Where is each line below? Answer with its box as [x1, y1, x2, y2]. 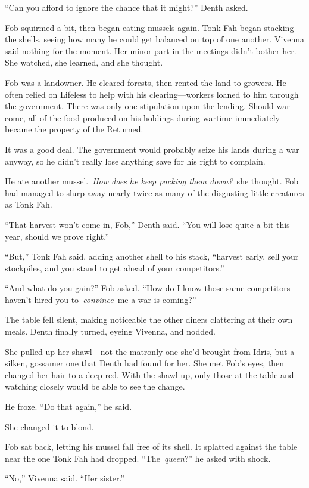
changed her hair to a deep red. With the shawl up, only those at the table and [5, 368, 294, 381]
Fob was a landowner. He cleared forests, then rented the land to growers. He [5, 76, 286, 88]
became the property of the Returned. [5, 123, 143, 135]
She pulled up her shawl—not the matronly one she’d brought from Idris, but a [5, 345, 295, 357]
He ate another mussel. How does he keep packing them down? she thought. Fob [5, 175, 298, 187]
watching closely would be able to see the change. [5, 380, 185, 393]
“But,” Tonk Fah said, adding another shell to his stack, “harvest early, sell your [5, 250, 299, 262]
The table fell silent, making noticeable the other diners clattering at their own [5, 313, 293, 326]
